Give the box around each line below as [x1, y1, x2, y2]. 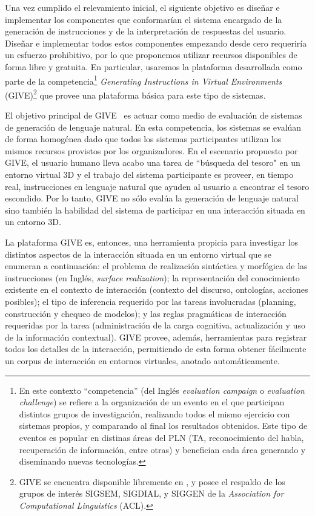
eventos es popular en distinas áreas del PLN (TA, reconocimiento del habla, [19, 431, 304, 443]
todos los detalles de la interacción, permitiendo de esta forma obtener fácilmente [5, 342, 307, 355]
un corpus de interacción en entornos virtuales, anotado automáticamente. [5, 354, 280, 367]
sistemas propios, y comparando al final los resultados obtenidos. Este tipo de [19, 419, 308, 432]
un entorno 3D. [5, 215, 61, 228]
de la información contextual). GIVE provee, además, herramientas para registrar [5, 330, 307, 343]
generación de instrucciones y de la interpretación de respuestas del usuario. [5, 25, 287, 38]
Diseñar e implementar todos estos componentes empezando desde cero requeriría [5, 36, 307, 49]
